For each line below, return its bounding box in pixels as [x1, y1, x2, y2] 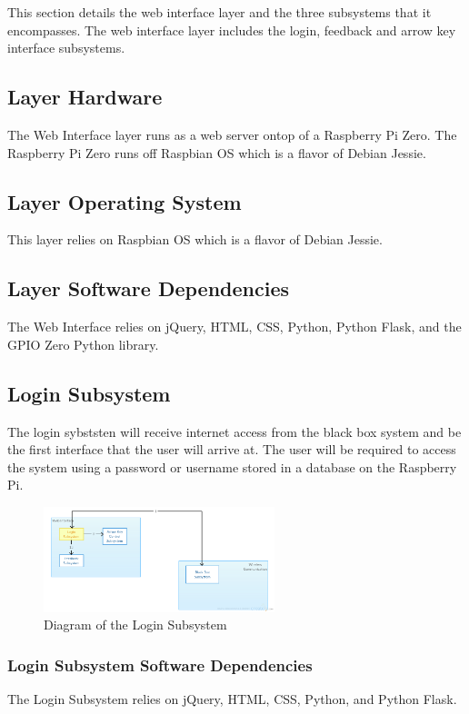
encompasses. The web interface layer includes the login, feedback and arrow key [7, 20, 456, 39]
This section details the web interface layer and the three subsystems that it [7, 3, 432, 21]
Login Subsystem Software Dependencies [7, 653, 313, 676]
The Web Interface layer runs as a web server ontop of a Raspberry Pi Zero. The [7, 124, 457, 144]
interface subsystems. [7, 38, 125, 57]
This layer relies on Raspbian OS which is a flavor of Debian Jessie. [7, 230, 383, 249]
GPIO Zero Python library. [7, 334, 159, 353]
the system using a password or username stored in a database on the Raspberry [7, 457, 457, 476]
